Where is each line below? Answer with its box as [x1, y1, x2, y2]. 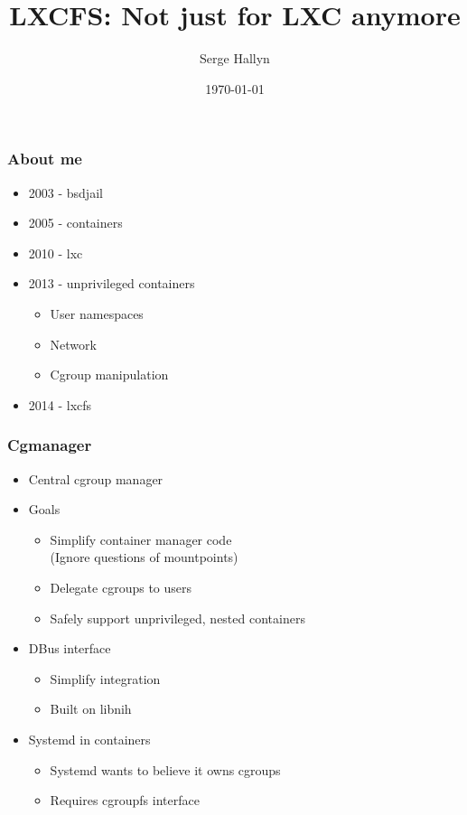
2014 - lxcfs [28, 395, 92, 414]
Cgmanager [7, 434, 92, 456]
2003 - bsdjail [28, 183, 103, 201]
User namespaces [50, 304, 144, 323]
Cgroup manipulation [50, 365, 169, 384]
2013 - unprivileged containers [28, 274, 195, 293]
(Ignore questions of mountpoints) [50, 548, 238, 567]
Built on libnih [50, 699, 132, 718]
